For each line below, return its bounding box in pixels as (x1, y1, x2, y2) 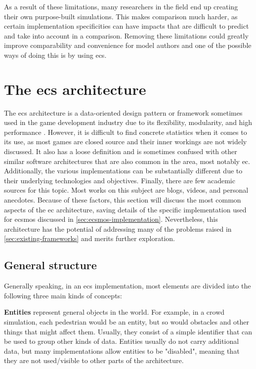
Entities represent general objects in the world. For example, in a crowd (4, 307, 225, 317)
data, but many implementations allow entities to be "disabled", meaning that (4, 345, 240, 356)
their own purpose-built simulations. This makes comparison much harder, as (4, 11, 238, 21)
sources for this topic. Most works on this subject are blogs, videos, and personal (4, 185, 249, 195)
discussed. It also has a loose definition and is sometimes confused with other (4, 146, 237, 157)
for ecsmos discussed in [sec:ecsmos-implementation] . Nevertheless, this (4, 214, 218, 224)
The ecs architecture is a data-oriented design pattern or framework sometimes (4, 107, 243, 118)
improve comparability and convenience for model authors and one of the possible (4, 40, 252, 50)
